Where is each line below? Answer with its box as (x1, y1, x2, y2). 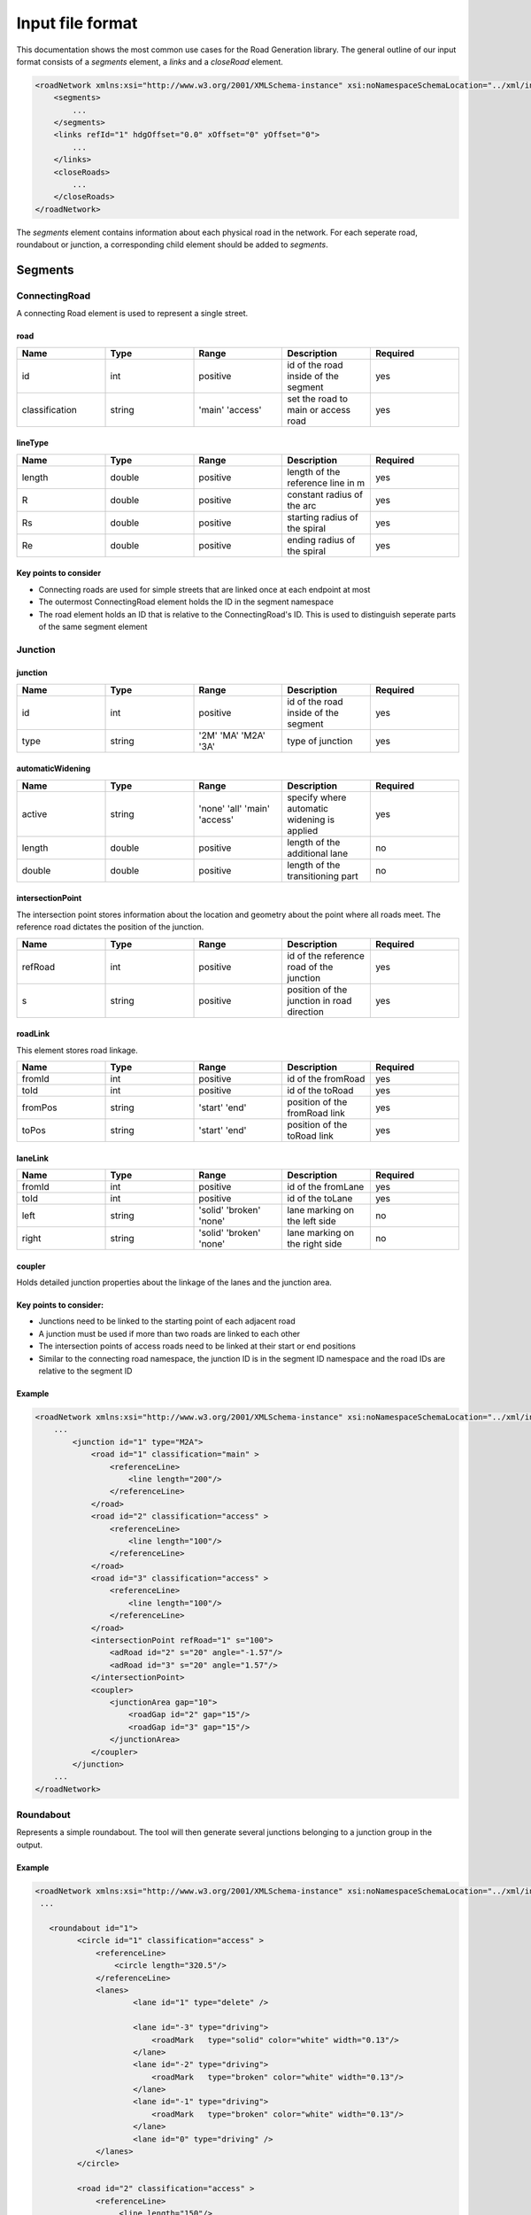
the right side (287, 1238, 342, 1250)
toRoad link (287, 1130, 334, 1142)
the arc (287, 499, 317, 511)
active (21, 807, 48, 820)
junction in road (287, 994, 352, 1006)
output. (16, 1839, 43, 1850)
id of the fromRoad (287, 1073, 366, 1085)
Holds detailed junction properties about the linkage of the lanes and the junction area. (16, 1277, 332, 1288)
